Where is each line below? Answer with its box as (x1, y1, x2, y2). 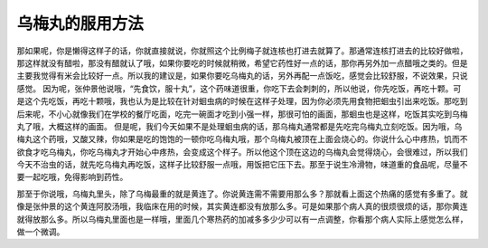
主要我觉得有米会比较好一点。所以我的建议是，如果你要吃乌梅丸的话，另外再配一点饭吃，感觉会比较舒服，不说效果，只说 (16, 71, 468, 81)
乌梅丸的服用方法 (16, 14, 145, 33)
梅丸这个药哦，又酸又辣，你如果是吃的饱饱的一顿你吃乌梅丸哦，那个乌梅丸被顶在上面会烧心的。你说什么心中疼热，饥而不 (16, 134, 468, 145)
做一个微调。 (16, 226, 65, 237)
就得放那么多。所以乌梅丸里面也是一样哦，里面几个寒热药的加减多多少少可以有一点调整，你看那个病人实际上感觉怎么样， (16, 214, 468, 224)
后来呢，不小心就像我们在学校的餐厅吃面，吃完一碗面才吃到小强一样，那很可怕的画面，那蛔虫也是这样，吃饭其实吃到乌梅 (16, 109, 468, 119)
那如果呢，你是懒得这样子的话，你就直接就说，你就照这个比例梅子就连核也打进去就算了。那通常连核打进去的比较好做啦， (16, 45, 468, 56)
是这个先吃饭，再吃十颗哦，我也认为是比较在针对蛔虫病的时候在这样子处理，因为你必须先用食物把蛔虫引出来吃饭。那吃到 (16, 96, 468, 107)
